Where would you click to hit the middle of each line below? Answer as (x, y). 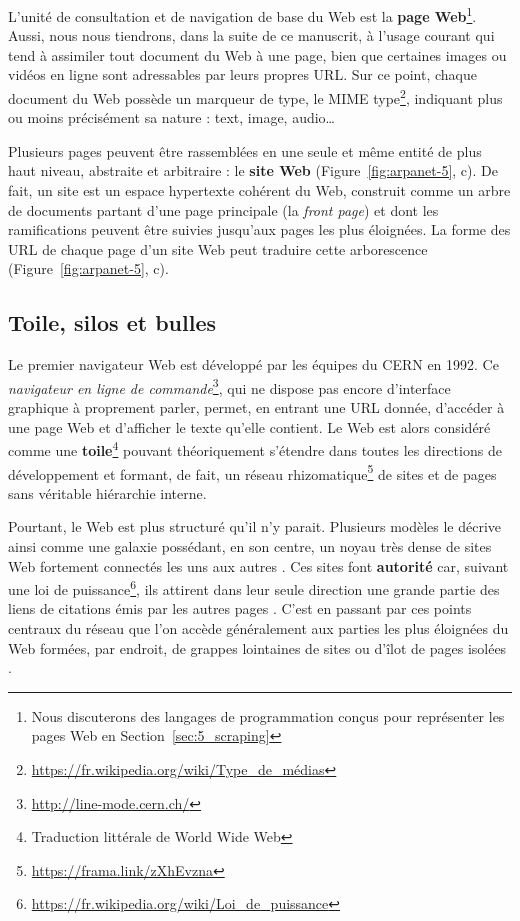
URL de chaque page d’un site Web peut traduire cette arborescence (218, 248)
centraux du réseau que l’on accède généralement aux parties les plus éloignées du (258, 627)
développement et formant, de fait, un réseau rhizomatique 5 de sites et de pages (252, 472)
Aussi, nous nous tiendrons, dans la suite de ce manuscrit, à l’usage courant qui (251, 35)
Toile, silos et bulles (112, 322)
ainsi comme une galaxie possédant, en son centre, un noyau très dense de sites (250, 545)
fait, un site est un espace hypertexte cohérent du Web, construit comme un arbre (259, 190)
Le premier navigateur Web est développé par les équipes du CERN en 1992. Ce (253, 364)
